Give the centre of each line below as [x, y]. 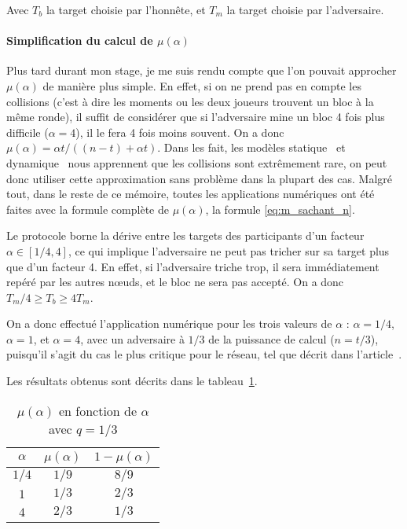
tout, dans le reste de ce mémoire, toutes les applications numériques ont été [191, 194]
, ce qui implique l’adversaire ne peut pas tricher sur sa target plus [229, 250]
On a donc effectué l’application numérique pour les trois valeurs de [169, 323]
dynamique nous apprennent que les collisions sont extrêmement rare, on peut [197, 162]
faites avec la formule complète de [88, 209]
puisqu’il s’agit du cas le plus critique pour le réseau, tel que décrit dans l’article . [204, 354]
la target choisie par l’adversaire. [305, 9]
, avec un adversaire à [132, 338]
